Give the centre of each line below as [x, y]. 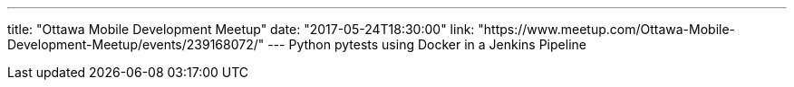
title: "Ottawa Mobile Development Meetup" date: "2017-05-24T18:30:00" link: [241, 29]
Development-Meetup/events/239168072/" [136, 44]
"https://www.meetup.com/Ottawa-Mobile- [607, 29]
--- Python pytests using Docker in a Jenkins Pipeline [427, 44]
